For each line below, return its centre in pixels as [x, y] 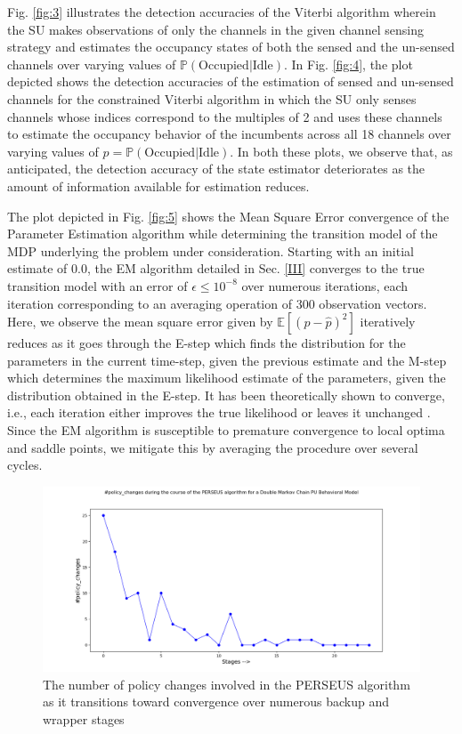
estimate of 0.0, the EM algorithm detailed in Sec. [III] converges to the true [216, 268]
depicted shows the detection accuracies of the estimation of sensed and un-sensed [231, 81]
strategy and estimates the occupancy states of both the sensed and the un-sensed [231, 47]
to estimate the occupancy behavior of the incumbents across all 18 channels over [229, 134]
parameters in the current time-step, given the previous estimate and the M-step [227, 360]
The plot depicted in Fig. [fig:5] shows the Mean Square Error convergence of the [228, 216]
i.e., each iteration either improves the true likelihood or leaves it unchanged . [219, 412]
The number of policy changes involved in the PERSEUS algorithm [227, 684]
